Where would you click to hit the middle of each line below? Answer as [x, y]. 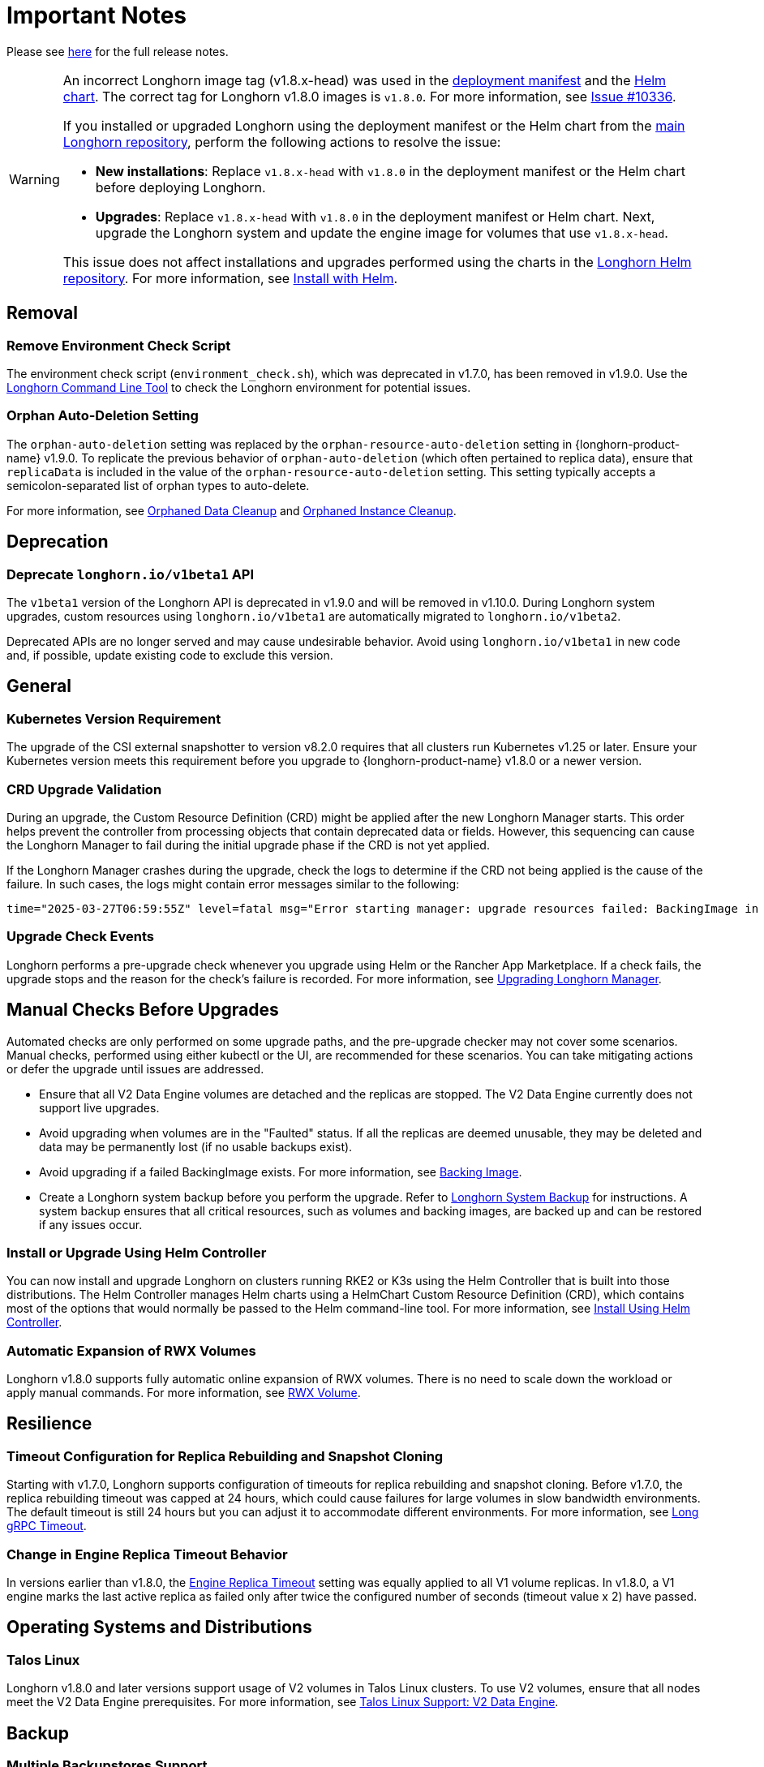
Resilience [49, 1424]
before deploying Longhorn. [180, 187]
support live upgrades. [99, 1107]
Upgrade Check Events [80, 937]
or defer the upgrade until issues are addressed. [135, 1068]
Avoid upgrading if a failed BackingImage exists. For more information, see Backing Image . [281, 1172]
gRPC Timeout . [47, 1526]
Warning [34, 179]
